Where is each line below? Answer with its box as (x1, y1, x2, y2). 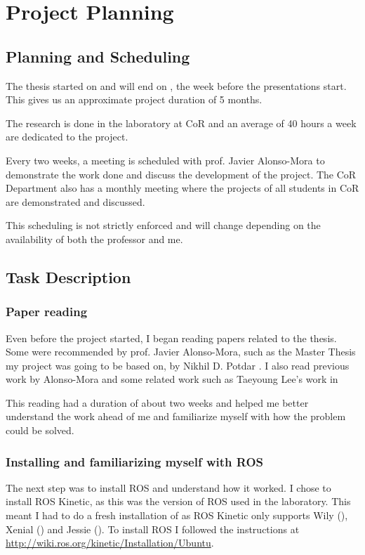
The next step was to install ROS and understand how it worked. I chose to (6, 480, 331, 495)
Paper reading (6, 303, 88, 320)
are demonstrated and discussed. (6, 194, 145, 209)
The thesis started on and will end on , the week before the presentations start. (6, 78, 347, 93)
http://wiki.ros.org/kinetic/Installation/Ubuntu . (6, 535, 214, 550)
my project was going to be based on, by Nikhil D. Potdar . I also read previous (6, 358, 350, 372)
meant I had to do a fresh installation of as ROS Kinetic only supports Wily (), (6, 508, 348, 523)
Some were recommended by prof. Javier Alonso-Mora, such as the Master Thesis (6, 344, 356, 359)
